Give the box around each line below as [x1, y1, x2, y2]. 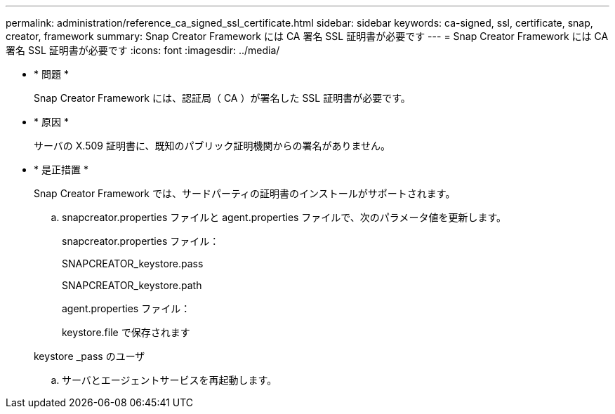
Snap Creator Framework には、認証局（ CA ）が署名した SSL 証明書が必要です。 [34, 92, 411, 104]
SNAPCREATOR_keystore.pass [62, 258, 204, 269]
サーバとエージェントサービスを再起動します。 [62, 374, 277, 386]
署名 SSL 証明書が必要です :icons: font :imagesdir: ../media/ [6, 44, 280, 56]
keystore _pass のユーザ [34, 350, 145, 362]
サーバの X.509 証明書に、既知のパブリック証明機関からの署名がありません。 [34, 140, 391, 152]
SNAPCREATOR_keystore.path [62, 279, 202, 291]
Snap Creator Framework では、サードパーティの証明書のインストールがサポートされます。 [34, 187, 456, 199]
